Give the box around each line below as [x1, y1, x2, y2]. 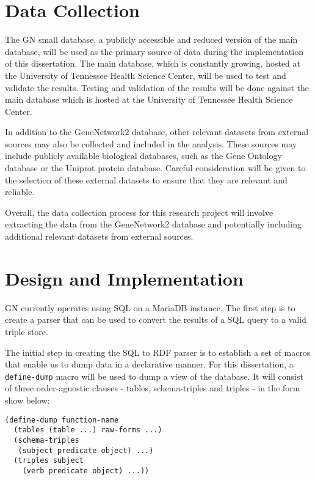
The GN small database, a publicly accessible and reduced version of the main [5, 33, 298, 46]
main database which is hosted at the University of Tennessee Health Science [5, 93, 293, 106]
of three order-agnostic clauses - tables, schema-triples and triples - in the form [5, 382, 300, 394]
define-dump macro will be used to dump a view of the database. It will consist [5, 369, 303, 382]
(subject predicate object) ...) [18, 446, 154, 455]
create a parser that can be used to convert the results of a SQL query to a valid [5, 313, 306, 326]
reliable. [5, 185, 35, 198]
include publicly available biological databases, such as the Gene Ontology [5, 149, 282, 162]
